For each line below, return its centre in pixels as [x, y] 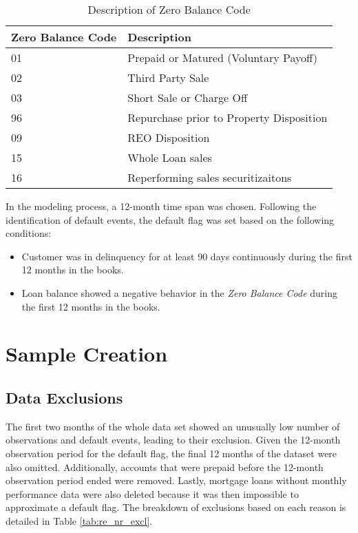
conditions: [29, 233]
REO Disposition [169, 137]
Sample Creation [87, 354]
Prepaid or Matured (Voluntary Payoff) [223, 58]
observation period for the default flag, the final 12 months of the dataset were [171, 453]
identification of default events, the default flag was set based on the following [170, 219]
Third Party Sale [168, 77]
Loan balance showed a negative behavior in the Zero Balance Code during [180, 292]
